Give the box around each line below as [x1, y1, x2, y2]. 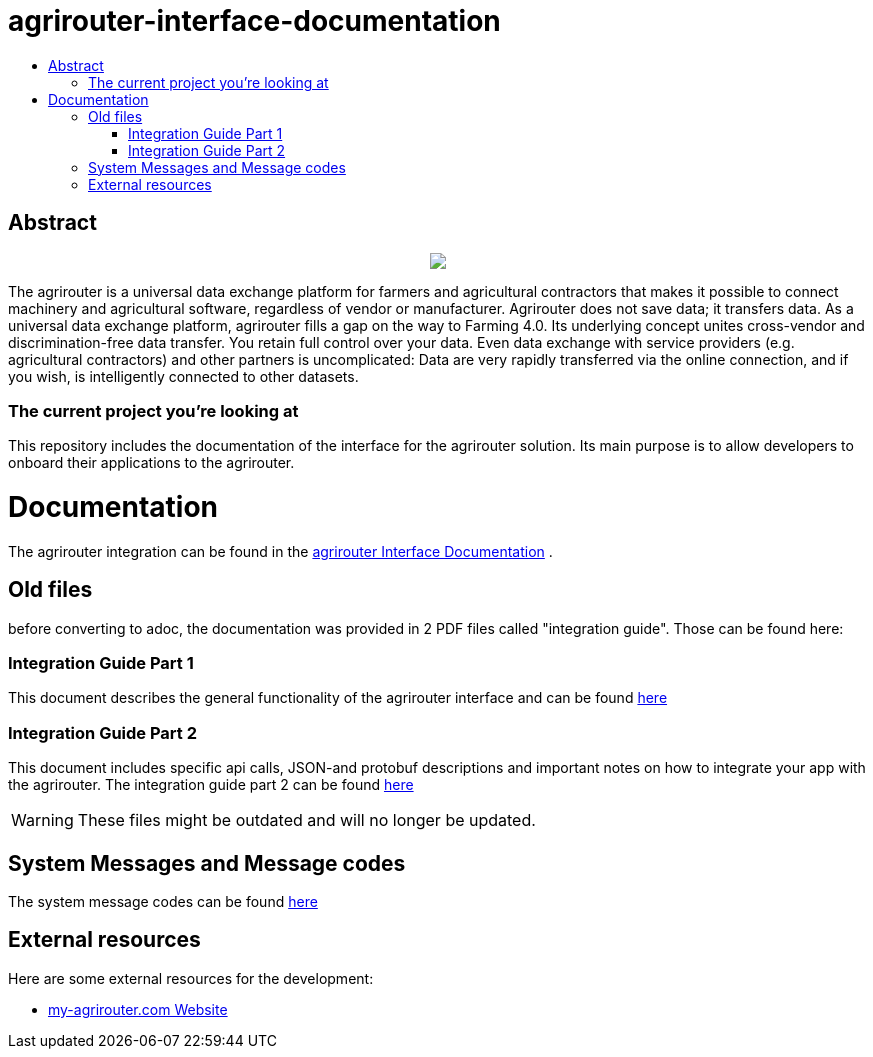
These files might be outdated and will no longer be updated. [77, 810, 536, 831]
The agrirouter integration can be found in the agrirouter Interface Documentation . [8, 542, 553, 560]
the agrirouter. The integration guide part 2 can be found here [8, 776, 414, 794]
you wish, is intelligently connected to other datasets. [8, 367, 359, 385]
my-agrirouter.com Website [48, 1000, 228, 1018]
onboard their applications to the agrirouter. [8, 454, 295, 472]
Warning [11, 810, 74, 831]
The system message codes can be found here [8, 893, 318, 911]
